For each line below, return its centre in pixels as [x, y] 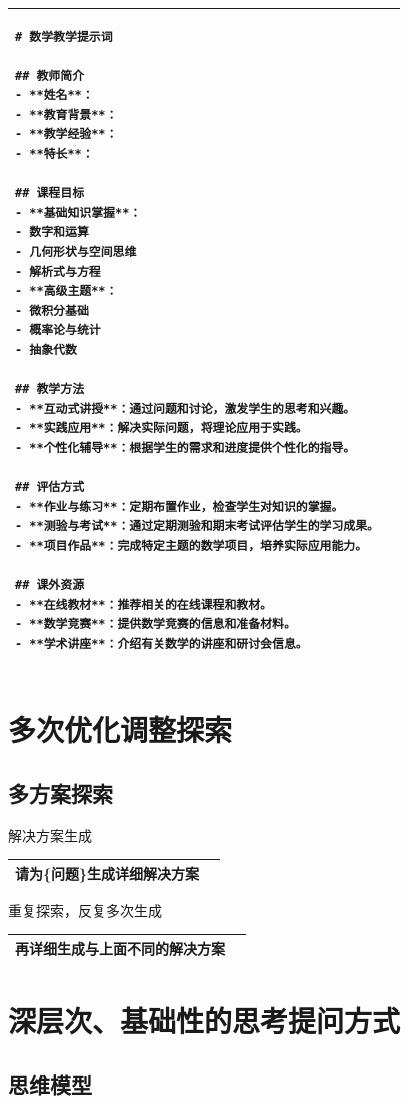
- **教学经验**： [66, 134]
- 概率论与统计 [58, 330]
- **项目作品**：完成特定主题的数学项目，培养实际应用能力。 [191, 545]
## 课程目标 [50, 193]
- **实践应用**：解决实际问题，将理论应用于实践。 [161, 428]
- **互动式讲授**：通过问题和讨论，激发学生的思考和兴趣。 [185, 408]
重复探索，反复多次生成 [85, 909]
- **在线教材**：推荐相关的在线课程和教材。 [143, 604]
